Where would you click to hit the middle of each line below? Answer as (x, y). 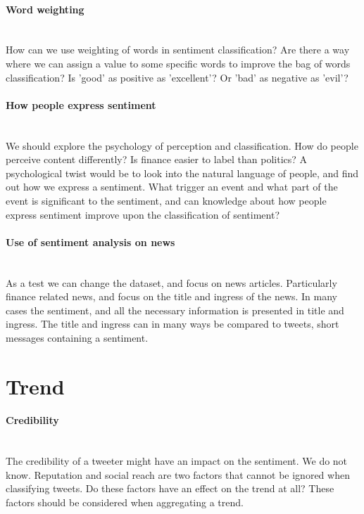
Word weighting (45, 9)
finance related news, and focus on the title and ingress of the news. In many (172, 296)
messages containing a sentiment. (77, 337)
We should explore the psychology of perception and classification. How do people (182, 145)
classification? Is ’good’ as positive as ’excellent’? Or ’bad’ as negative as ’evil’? (177, 77)
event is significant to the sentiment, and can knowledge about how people (166, 200)
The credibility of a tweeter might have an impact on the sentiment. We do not (177, 461)
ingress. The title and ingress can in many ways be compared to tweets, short (172, 324)
